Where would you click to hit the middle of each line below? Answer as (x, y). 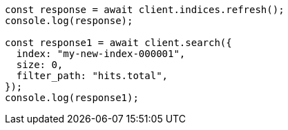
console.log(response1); (72, 98)
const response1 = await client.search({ (118, 43)
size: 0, (40, 65)
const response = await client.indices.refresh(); (145, 10)
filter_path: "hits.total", (92, 76)
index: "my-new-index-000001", (101, 54)
